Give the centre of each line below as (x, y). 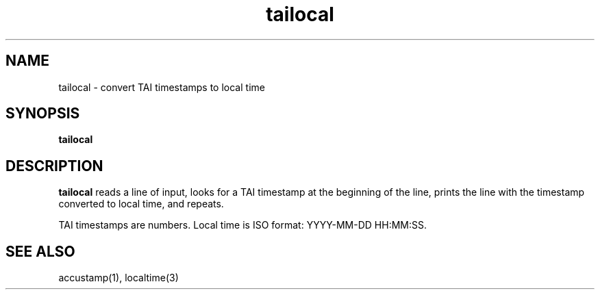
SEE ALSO (40, 251)
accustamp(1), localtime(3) (118, 278)
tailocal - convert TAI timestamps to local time (162, 87)
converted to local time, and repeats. (141, 204)
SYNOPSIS (43, 114)
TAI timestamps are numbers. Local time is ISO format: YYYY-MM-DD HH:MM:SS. (243, 225)
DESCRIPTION (54, 166)
